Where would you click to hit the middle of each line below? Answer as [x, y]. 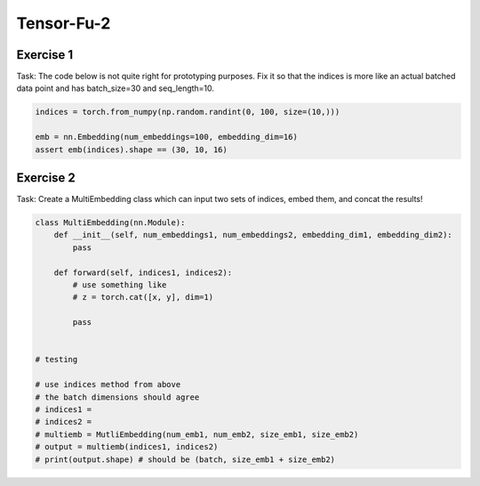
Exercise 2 [46, 178]
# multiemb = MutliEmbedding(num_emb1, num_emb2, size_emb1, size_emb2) [197, 434]
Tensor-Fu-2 [64, 23]
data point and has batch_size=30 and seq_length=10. [116, 88]
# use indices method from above [108, 385]
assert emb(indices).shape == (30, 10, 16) [132, 150]
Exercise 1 [45, 55]
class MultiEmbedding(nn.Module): [110, 223]
